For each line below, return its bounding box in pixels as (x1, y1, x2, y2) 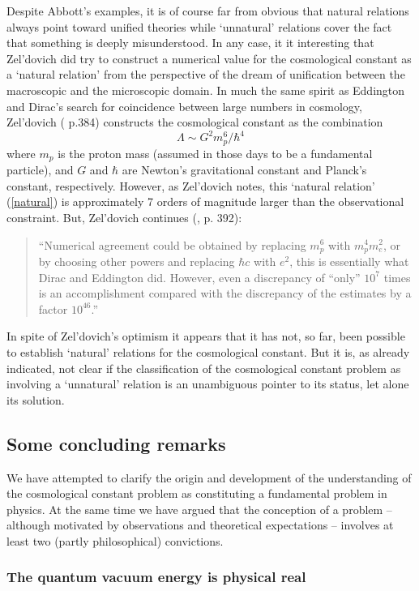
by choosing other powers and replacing (38, 252, 235, 269)
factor (38, 300, 68, 317)
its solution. (6, 391, 65, 408)
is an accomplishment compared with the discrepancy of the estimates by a (38, 285, 412, 302)
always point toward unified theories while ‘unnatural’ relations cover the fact (6, 18, 392, 35)
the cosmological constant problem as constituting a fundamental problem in (6, 485, 387, 502)
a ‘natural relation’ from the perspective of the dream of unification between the (6, 66, 405, 83)
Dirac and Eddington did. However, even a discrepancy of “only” (38, 268, 361, 285)
